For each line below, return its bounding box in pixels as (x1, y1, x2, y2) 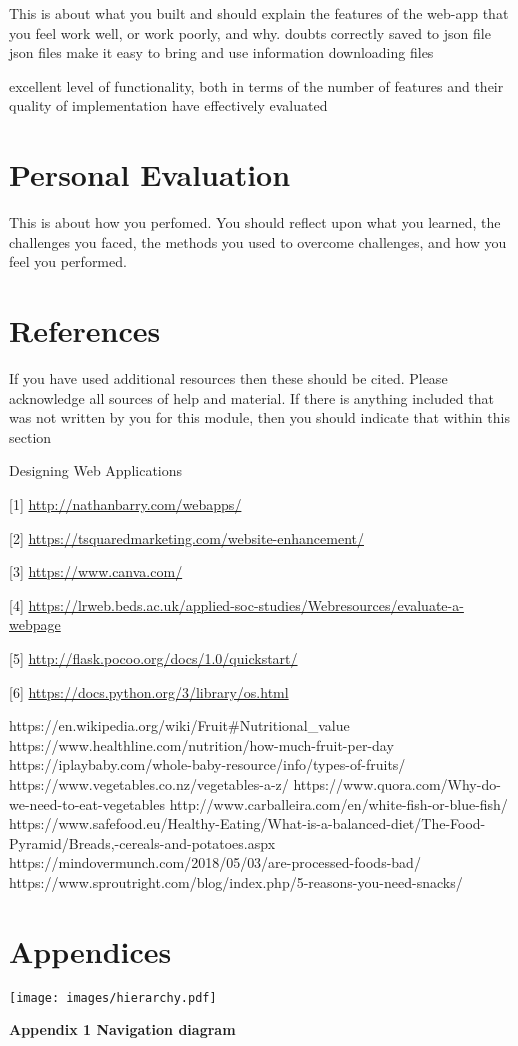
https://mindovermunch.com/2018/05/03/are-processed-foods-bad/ (9, 852, 421, 873)
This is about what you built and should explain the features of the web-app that (9, 3, 509, 23)
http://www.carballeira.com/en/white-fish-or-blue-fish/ (169, 793, 508, 814)
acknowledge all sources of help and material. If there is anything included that (9, 387, 494, 408)
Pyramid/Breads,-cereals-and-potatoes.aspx (9, 832, 276, 853)
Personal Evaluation (9, 154, 291, 195)
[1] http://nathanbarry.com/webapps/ (9, 493, 242, 514)
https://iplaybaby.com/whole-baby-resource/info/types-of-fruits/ (9, 754, 406, 775)
